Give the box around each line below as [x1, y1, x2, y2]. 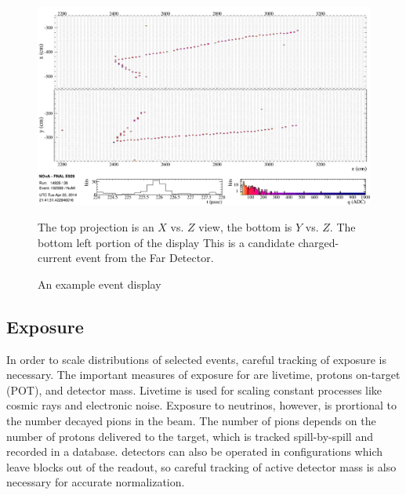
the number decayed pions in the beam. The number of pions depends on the [6, 412, 376, 428]
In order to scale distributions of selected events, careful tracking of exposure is [6, 351, 386, 367]
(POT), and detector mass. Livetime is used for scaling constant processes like [6, 381, 382, 398]
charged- [298, 234, 339, 250]
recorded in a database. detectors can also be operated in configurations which [6, 443, 383, 460]
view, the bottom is [198, 219, 292, 235]
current [38, 249, 73, 266]
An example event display [38, 275, 161, 292]
